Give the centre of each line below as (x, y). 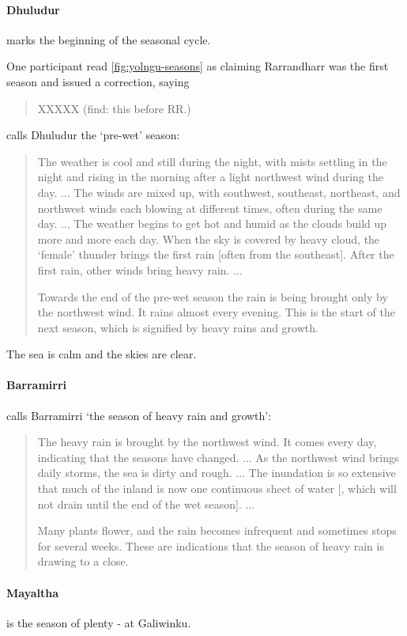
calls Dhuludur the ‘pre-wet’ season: (93, 135)
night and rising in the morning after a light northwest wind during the (210, 177)
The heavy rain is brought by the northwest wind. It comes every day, (207, 442)
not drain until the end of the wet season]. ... (146, 503)
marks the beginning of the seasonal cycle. (109, 39)
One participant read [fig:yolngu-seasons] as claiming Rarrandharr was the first (198, 66)
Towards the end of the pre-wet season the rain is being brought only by (213, 296)
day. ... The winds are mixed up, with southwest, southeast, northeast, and (219, 192)
